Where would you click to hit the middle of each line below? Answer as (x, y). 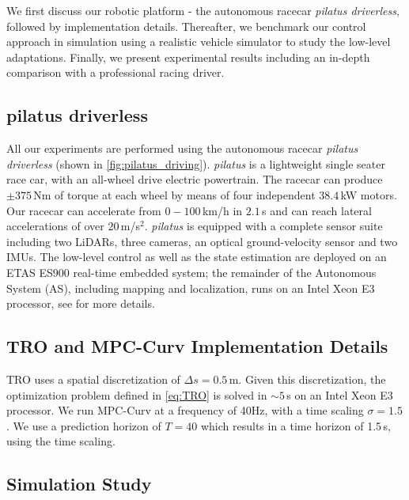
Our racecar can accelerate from (84, 210)
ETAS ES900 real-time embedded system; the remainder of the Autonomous (191, 272)
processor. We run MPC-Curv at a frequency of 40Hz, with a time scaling (185, 410)
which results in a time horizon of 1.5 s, (295, 425)
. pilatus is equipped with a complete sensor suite (263, 226)
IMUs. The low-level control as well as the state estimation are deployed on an (197, 257)
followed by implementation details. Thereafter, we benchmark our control (186, 26)
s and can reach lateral (316, 210)
